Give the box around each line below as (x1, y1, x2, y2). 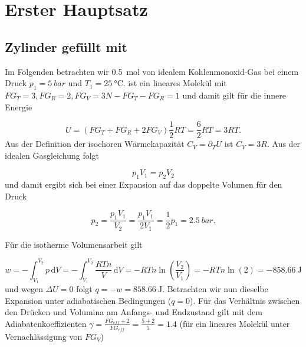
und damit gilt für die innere (182, 89, 286, 101)
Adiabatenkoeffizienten (5, 317, 87, 329)
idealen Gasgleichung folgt (5, 149, 100, 161)
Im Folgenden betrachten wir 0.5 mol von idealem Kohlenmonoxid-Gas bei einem (5, 65, 299, 77)
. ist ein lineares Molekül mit (123, 77, 227, 89)
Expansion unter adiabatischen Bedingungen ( (5, 294, 172, 306)
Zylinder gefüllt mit (5, 37, 127, 55)
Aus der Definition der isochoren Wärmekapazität (5, 138, 185, 150)
